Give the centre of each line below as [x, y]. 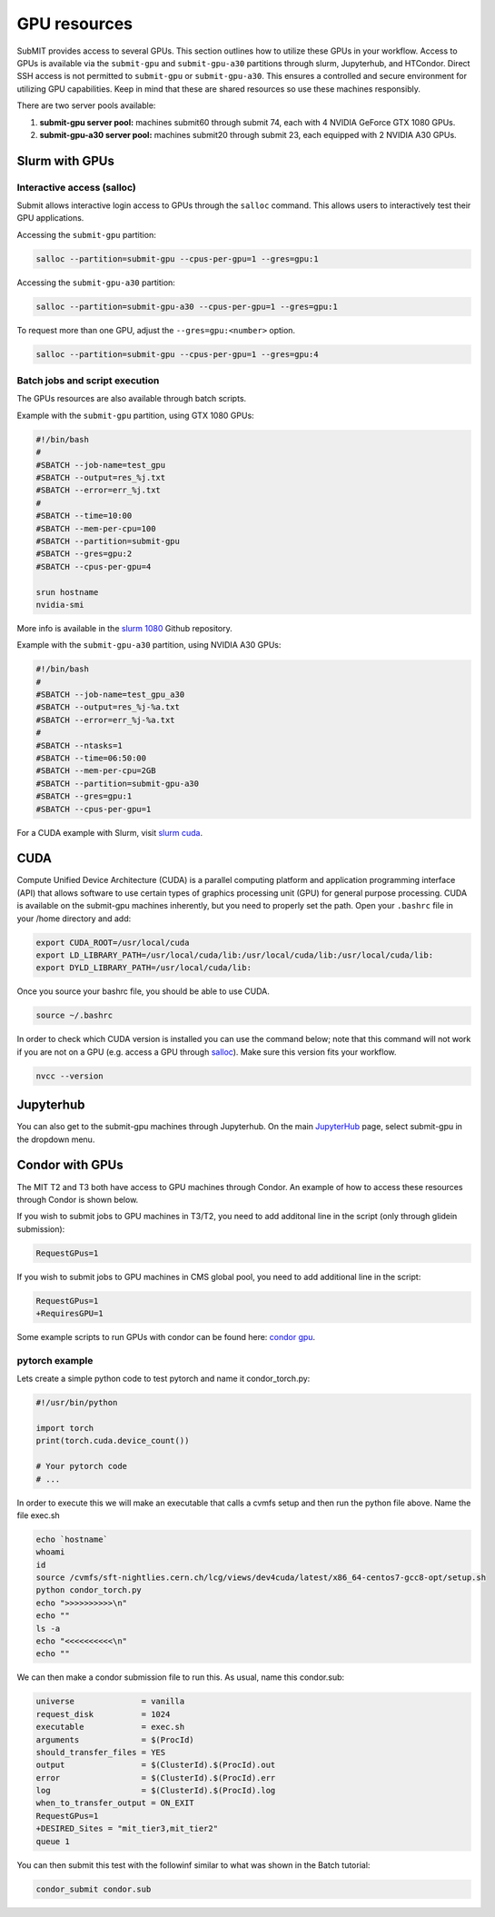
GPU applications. [50, 218]
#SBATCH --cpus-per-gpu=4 [94, 566]
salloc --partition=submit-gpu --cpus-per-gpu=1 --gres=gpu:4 [177, 354]
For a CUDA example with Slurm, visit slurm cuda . [110, 832]
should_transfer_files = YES [101, 1752]
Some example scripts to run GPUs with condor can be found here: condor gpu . [166, 1337]
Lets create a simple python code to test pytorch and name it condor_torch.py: [163, 1379]
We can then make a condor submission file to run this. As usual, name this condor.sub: [181, 1677]
